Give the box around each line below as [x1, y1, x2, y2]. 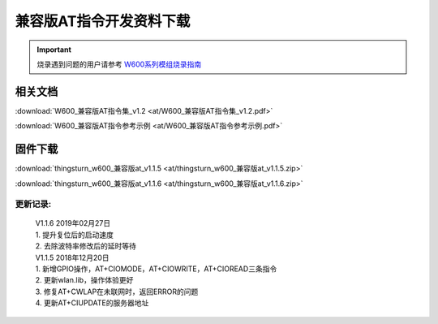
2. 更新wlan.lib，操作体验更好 [35, 275, 134, 285]
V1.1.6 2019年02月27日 [35, 218, 111, 228]
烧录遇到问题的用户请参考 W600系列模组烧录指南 [36, 59, 202, 69]
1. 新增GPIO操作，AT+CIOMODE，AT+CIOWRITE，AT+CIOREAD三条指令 [35, 264, 277, 274]
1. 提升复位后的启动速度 [35, 230, 114, 240]
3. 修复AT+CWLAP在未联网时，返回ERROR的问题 [35, 287, 199, 296]
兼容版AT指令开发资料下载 [15, 12, 191, 30]
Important [36, 45, 72, 54]
